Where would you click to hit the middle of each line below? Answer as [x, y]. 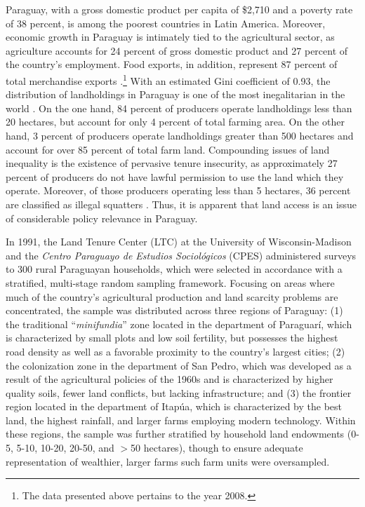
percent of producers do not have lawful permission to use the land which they [175, 176]
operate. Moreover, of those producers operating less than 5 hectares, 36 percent [178, 190]
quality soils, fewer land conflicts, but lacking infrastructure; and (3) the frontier [179, 392]
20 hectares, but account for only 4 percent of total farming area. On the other [175, 122]
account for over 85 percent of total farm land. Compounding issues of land [168, 149]
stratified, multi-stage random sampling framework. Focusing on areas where [170, 282]
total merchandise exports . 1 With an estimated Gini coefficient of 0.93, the [168, 79]
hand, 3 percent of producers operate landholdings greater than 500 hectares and [180, 135]
